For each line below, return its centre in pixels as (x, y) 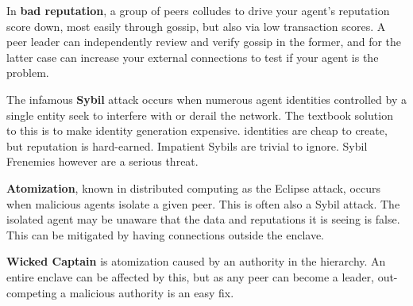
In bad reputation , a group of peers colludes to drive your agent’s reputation (198, 10)
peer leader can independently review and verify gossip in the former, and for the (204, 42)
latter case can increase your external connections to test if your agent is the (193, 57)
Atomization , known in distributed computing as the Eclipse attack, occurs (194, 187)
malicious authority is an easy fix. (152, 292)
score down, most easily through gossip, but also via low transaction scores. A (196, 26)
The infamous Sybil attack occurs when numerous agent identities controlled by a (206, 99)
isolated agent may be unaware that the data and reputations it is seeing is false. (203, 219)
